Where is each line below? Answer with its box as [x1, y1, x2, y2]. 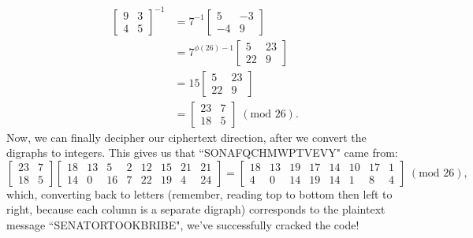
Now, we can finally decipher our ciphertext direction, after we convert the [6, 128, 367, 145]
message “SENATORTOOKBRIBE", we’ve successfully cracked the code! [6, 217, 359, 232]
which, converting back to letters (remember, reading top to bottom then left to [6, 185, 393, 202]
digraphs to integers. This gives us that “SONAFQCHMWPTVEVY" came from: [6, 144, 398, 161]
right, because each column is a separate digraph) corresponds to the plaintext [6, 201, 385, 218]
